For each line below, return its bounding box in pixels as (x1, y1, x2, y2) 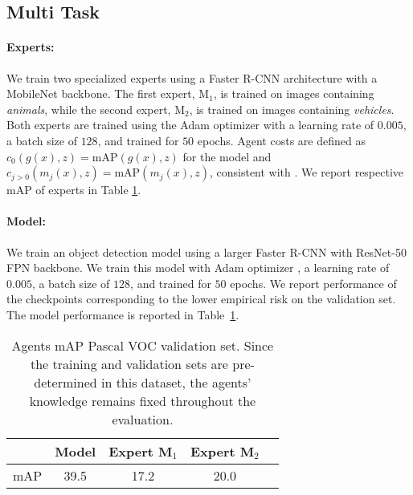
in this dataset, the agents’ (100, 372, 251, 392)
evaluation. (112, 409, 174, 428)
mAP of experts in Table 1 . (6, 181, 141, 198)
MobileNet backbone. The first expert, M (6, 85, 210, 102)
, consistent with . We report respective (209, 164, 404, 181)
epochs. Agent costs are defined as (197, 132, 366, 148)
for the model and (182, 148, 272, 164)
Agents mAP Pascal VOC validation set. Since (11, 335, 274, 355)
